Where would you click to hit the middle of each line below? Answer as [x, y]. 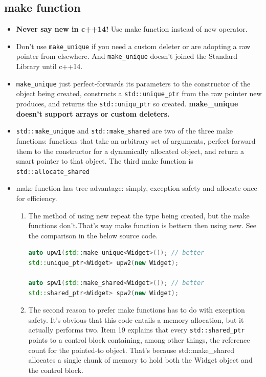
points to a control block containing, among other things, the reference [139, 340]
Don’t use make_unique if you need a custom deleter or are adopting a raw [133, 46]
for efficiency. [37, 198]
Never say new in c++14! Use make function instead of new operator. [132, 29]
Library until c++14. [49, 66]
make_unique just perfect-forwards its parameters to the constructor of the [133, 83]
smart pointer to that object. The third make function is [105, 161]
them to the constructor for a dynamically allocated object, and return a [130, 151]
